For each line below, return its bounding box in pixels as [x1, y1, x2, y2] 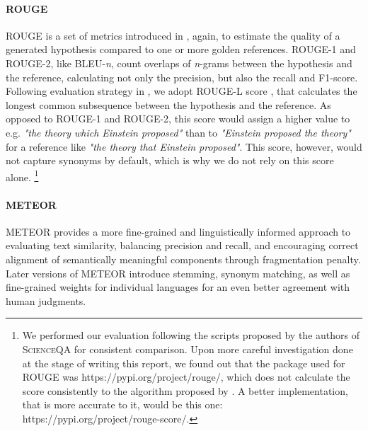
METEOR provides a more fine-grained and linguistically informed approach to [6, 224, 351, 239]
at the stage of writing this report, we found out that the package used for [22, 355, 345, 370]
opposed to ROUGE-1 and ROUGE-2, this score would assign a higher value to [6, 111, 350, 126]
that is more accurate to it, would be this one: [22, 397, 223, 412]
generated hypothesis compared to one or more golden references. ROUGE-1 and [6, 42, 356, 57]
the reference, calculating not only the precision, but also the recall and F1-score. [6, 69, 358, 84]
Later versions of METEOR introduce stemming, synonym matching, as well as [6, 265, 350, 280]
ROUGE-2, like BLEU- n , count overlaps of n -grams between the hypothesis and [6, 55, 352, 70]
